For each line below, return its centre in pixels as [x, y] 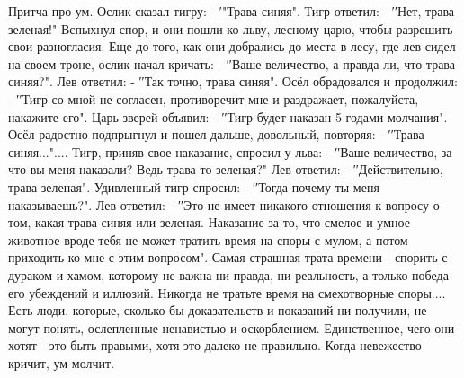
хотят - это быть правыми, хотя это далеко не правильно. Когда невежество [215, 345]
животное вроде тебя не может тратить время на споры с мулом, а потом [208, 239]
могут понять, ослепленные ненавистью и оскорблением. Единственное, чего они [232, 327]
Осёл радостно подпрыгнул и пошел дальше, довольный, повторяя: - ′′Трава [216, 134]
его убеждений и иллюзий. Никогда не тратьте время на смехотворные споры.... [227, 292]
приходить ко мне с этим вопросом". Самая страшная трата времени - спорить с [228, 257]
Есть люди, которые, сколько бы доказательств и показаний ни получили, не [218, 310]
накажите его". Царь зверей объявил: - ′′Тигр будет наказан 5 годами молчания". [228, 116]
